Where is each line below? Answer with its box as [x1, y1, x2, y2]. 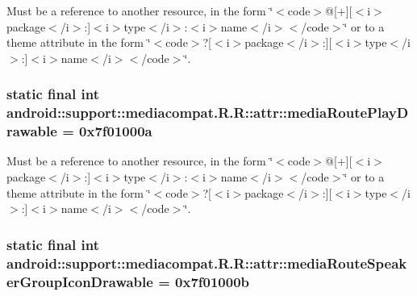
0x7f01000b [175, 271, 250, 291]
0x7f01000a [79, 121, 152, 141]
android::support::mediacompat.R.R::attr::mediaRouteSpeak [6, 252, 407, 273]
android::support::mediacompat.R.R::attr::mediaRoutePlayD [6, 102, 409, 123]
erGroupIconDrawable [6, 271, 153, 291]
